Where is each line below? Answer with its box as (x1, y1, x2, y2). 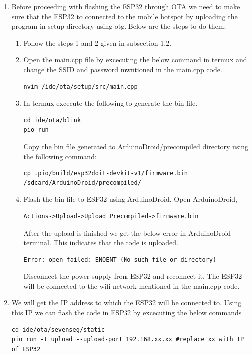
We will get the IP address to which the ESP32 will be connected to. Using (11, 297, 242, 308)
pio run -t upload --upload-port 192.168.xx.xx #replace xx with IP (11, 336, 244, 343)
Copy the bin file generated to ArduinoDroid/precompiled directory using (23, 141, 249, 151)
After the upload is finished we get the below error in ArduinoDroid (23, 227, 231, 238)
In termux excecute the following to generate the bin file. (23, 98, 198, 108)
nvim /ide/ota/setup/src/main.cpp (23, 83, 138, 90)
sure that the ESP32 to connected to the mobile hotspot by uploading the (11, 11, 238, 21)
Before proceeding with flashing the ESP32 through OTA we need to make (11, 1, 240, 11)
